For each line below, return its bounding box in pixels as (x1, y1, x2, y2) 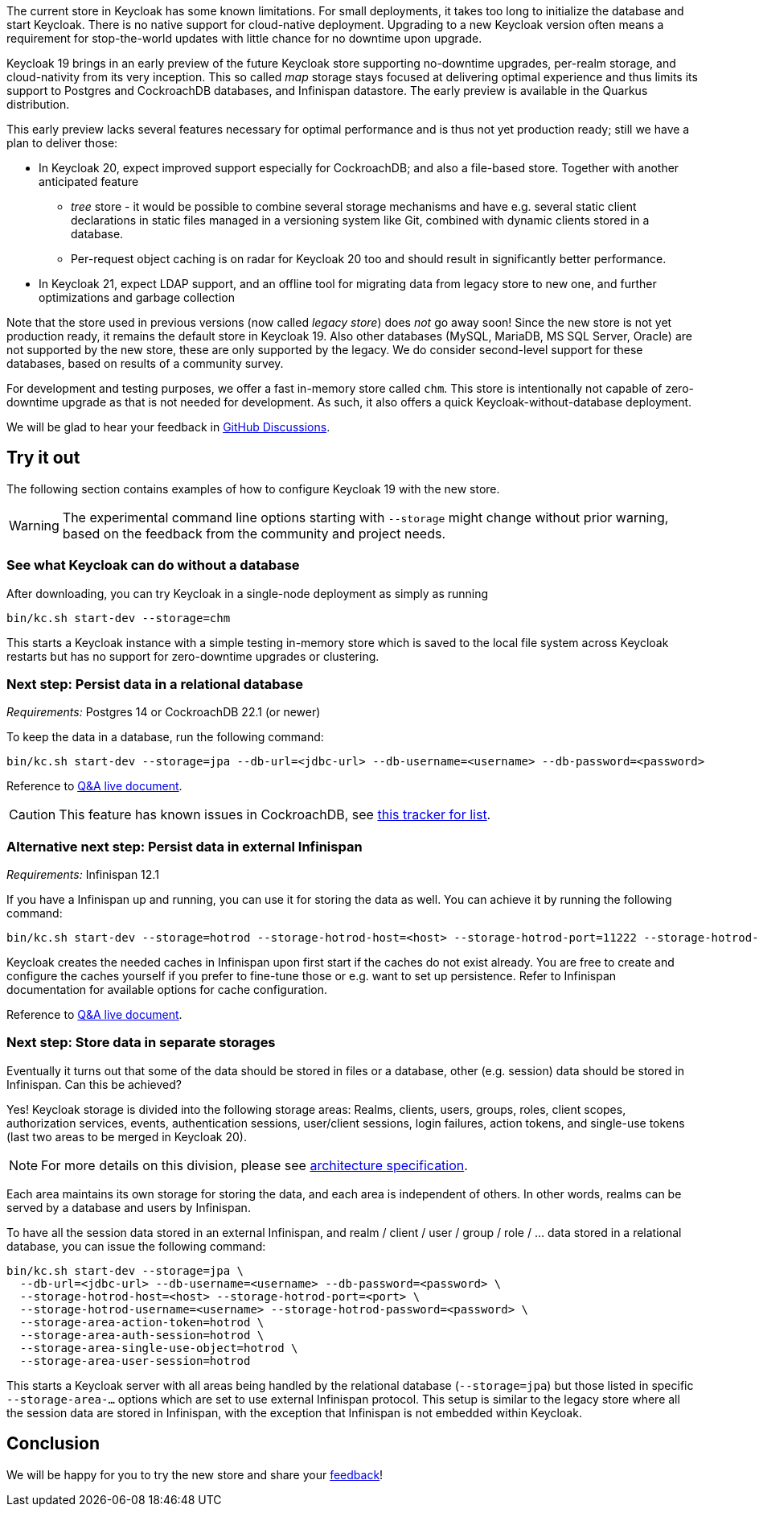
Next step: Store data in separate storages (6, 1034, 276, 1051)
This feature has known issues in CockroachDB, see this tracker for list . (59, 806, 491, 823)
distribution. (6, 97, 70, 111)
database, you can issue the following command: (6, 1239, 266, 1253)
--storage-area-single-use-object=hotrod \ (19, 1341, 298, 1354)
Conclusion (6, 1433, 101, 1454)
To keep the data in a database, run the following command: (6, 730, 324, 744)
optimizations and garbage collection (39, 291, 235, 304)
